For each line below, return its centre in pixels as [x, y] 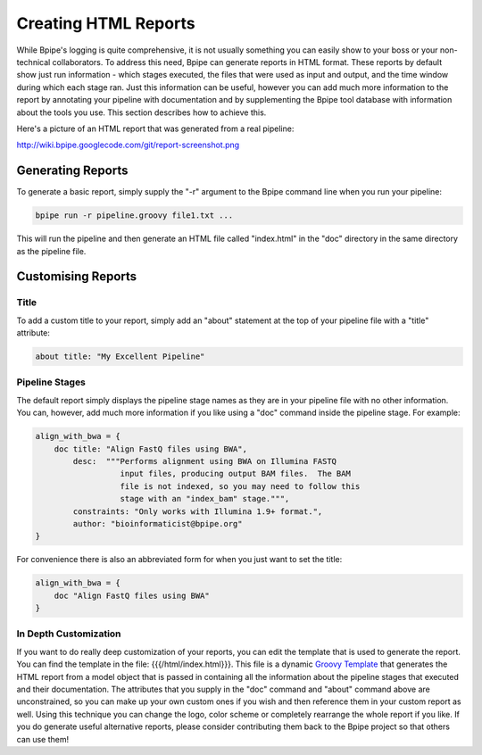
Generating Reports [72, 171]
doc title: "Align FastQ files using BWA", [150, 449]
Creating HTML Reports [106, 23]
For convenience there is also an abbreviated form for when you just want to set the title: [179, 560]
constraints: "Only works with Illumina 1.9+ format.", [198, 511]
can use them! [43, 739]
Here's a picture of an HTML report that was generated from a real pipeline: [155, 129]
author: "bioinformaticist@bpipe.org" [158, 523]
